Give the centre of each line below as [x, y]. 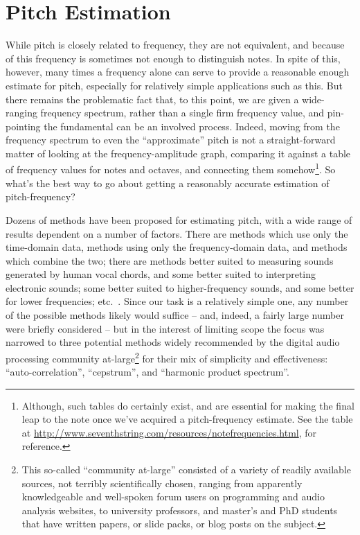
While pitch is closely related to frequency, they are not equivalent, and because [175, 45]
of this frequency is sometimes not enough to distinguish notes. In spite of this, [173, 58]
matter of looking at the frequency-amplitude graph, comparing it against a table [178, 153]
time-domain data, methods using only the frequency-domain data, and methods [177, 247]
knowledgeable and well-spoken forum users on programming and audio [173, 497]
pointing [23, 126]
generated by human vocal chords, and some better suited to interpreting [161, 274]
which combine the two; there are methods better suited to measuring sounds [170, 260]
